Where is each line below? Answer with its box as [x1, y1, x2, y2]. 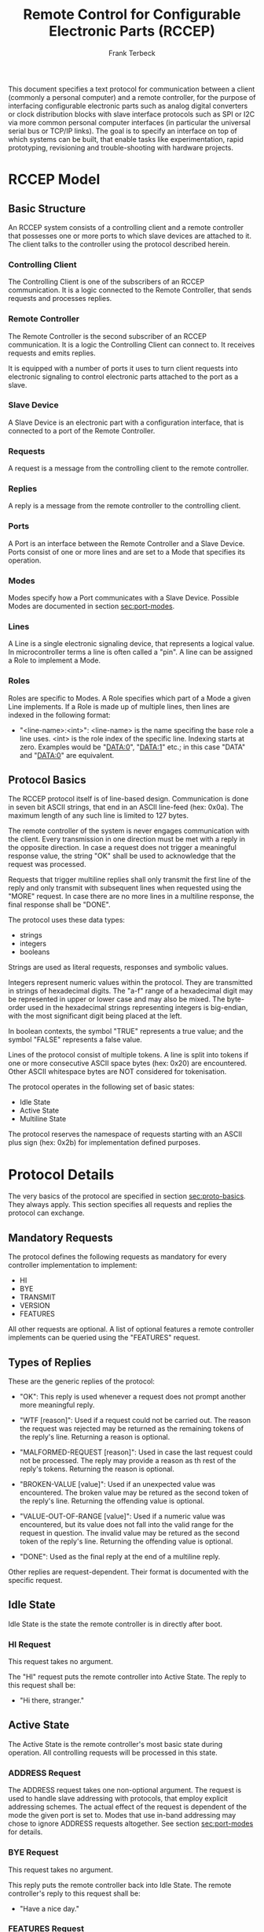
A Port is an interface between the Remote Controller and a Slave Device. [8, 538, 245, 548]
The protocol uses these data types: [8, 916, 126, 925]
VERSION [19, 1301, 50, 1310]
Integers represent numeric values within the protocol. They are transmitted [8, 978, 253, 987]
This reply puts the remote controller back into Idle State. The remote [8, 1880, 232, 1889]
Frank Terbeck [108, 48, 156, 58]
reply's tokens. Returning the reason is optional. [19, 1464, 174, 1473]
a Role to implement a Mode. [8, 656, 101, 665]
